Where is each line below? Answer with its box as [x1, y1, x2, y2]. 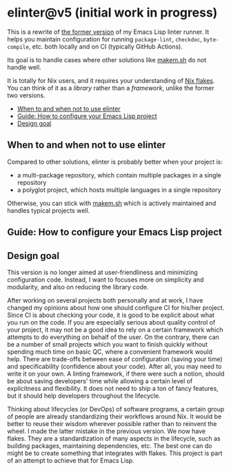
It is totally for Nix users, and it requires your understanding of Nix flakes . [7, 76, 215, 84]
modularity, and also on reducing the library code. [7, 282, 149, 291]
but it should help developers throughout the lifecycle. [7, 392, 161, 400]
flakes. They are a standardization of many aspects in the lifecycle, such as [7, 434, 221, 443]
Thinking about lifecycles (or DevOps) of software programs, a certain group [7, 405, 225, 413]
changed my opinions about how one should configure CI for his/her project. [7, 303, 225, 311]
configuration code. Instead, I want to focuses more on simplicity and [7, 275, 204, 284]
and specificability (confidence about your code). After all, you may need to [7, 362, 222, 370]
